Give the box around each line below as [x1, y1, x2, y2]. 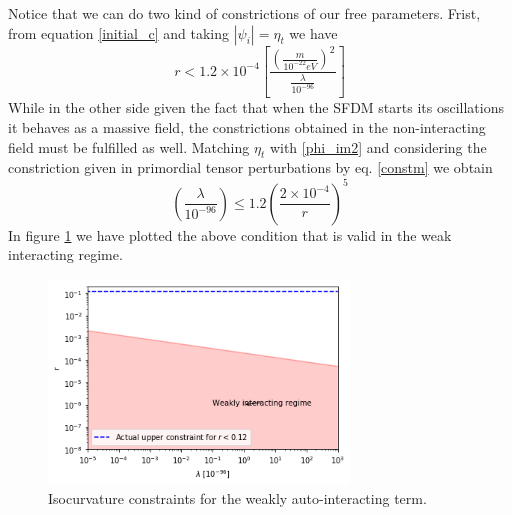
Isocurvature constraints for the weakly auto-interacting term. [48, 488, 427, 509]
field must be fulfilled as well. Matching [8, 136, 250, 157]
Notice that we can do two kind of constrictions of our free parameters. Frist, [8, 3, 481, 23]
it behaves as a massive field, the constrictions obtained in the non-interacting [8, 117, 486, 138]
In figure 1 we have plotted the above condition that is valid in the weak [8, 224, 452, 245]
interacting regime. [8, 244, 123, 265]
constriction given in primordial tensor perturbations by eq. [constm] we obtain [8, 157, 493, 178]
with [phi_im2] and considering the [269, 136, 487, 157]
